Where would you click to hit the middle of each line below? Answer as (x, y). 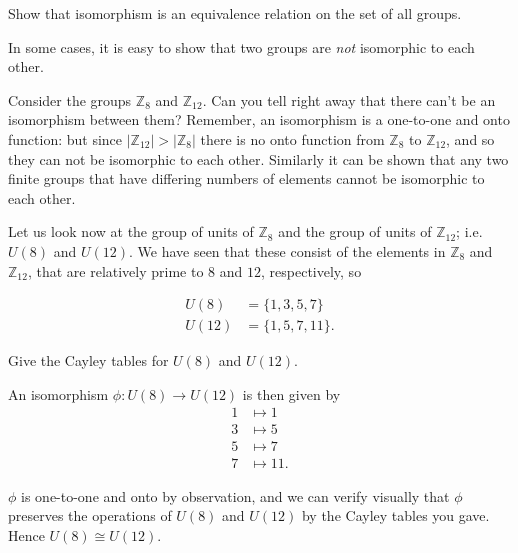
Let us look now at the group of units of (131, 231)
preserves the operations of (90, 515)
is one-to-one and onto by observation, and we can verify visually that (235, 495)
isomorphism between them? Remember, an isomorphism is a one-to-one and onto (259, 119)
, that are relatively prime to (115, 270)
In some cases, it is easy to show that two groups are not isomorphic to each (241, 46)
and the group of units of (355, 231)
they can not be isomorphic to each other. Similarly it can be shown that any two (258, 158)
